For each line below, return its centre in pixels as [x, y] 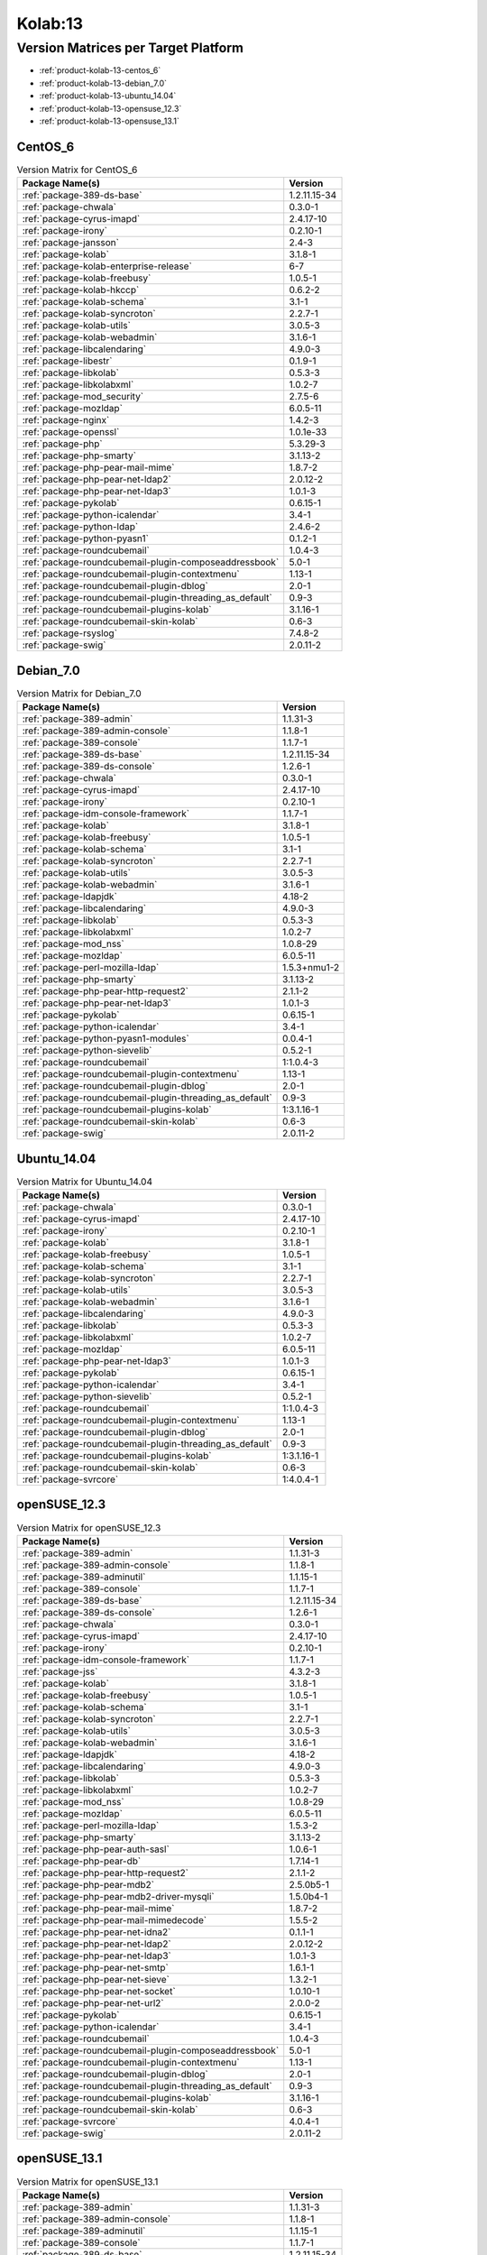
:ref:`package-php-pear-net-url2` [93, 2002]
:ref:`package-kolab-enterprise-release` [107, 266]
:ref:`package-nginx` [66, 420]
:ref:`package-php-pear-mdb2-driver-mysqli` [119, 1896]
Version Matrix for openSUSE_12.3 [89, 1527]
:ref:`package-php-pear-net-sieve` [96, 1979]
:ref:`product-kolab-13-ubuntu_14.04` [108, 96]
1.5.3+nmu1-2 [311, 968]
